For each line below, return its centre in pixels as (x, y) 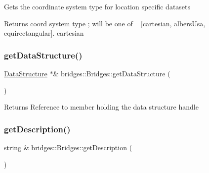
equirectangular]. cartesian (44, 33)
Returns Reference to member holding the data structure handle (101, 107)
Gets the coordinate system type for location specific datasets (97, 6)
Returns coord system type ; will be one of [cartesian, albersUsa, (105, 23)
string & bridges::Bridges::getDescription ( (68, 147)
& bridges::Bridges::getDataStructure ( (112, 73)
